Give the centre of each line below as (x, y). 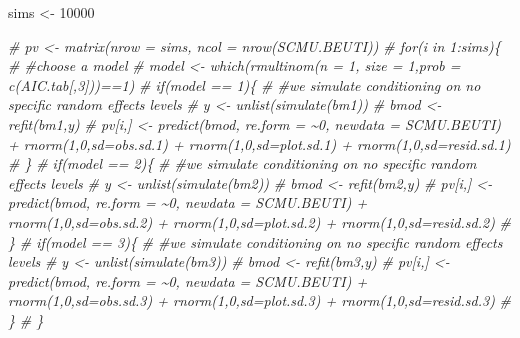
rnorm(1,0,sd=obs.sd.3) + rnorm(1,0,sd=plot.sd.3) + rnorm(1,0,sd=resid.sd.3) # (260, 300)
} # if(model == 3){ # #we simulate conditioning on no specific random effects (255, 241)
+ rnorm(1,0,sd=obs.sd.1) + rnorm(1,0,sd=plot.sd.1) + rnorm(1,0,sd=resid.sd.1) (259, 143)
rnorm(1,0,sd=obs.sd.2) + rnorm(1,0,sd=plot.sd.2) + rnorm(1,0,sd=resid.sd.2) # (260, 221)
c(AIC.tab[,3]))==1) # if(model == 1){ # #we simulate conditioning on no (244, 84)
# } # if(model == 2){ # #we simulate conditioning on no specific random (242, 163)
